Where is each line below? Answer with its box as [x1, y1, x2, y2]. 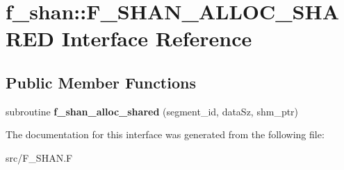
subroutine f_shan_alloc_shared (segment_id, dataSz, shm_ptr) [6, 104, 299, 118]
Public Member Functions [6, 71, 196, 93]
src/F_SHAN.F [6, 150, 73, 164]
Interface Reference [61, 24, 252, 53]
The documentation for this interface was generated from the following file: [6, 127, 325, 142]
